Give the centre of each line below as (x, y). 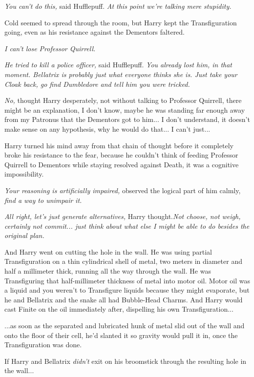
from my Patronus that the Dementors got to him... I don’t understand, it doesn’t (127, 119)
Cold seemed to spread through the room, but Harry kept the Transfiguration (121, 22)
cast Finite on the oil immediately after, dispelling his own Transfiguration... (119, 309)
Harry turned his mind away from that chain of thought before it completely (119, 145)
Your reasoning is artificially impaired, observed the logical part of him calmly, (123, 190)
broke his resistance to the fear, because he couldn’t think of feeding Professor (121, 155)
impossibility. (24, 174)
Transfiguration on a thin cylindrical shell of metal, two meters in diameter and (123, 261)
